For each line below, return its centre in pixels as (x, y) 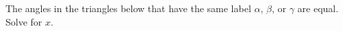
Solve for (24, 21)
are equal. (318, 8)
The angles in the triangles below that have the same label (128, 8)
